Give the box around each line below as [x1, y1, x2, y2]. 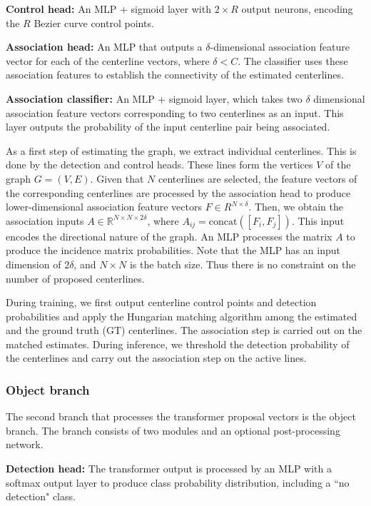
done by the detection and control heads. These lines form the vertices [6, 157, 313, 172]
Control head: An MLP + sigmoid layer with [6, 1, 211, 16]
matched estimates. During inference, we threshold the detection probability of [6, 336, 350, 351]
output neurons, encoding [241, 1, 353, 16]
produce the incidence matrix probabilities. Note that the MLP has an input [6, 243, 340, 258]
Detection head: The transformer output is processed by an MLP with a [6, 461, 332, 476]
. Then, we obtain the [248, 199, 343, 214]
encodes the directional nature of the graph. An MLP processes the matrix [6, 228, 332, 243]
